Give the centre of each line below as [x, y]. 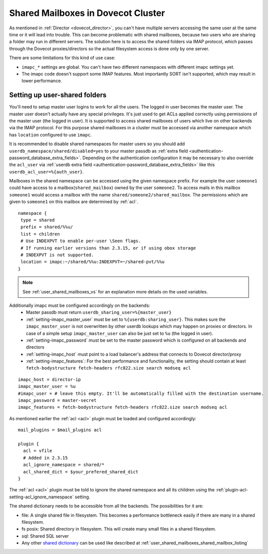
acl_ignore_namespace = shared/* [64, 465]
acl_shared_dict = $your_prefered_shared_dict [81, 472]
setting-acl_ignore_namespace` [41, 497]
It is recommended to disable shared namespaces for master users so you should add [97, 144]
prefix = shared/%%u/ [47, 227]
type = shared [38, 220]
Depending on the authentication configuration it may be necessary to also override [168, 158]
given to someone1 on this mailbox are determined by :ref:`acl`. [74, 202]
